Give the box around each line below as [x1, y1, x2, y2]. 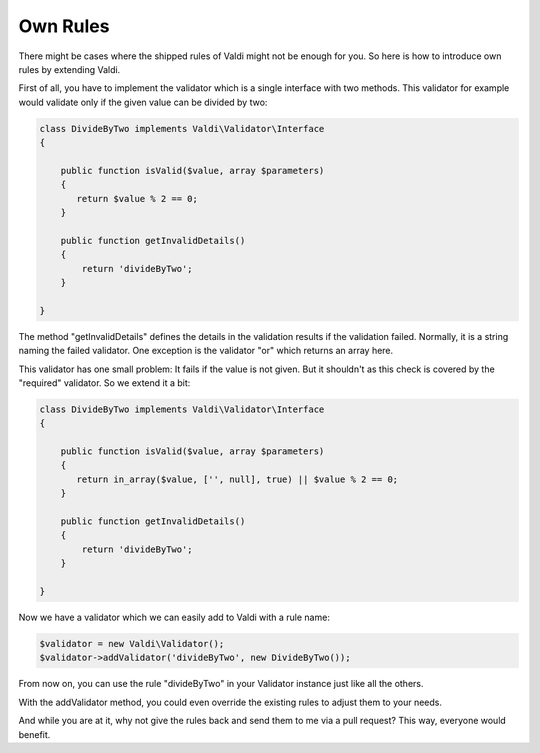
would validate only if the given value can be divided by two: [18, 96, 268, 108]
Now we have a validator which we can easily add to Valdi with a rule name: [18, 611, 330, 623]
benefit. [18, 728, 51, 740]
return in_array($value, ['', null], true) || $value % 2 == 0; [76, 473, 399, 485]
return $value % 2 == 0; [76, 193, 199, 204]
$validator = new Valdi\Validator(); [39, 638, 225, 649]
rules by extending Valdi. [18, 63, 121, 75]
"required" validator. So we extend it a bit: [18, 376, 191, 389]
